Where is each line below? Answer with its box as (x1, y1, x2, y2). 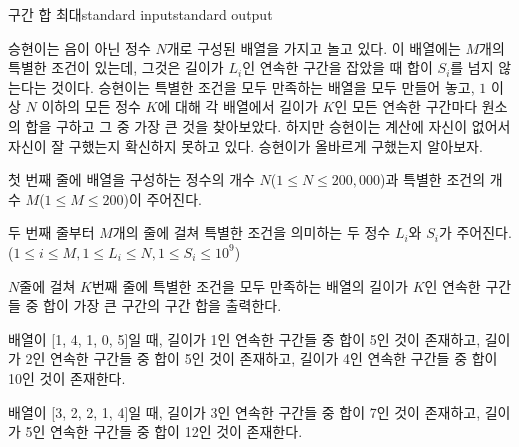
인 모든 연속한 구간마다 (334, 96, 478, 117)
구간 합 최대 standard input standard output (8, 4, 273, 24)
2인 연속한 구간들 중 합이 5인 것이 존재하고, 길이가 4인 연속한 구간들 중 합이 (25, 348, 498, 369)
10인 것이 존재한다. (8, 367, 126, 388)
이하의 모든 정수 (41, 96, 141, 117)
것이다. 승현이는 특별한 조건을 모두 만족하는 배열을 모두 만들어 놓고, (51, 76, 475, 97)
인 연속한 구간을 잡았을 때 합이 (242, 57, 433, 78)
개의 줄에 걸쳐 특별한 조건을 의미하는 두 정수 (112, 222, 391, 243)
